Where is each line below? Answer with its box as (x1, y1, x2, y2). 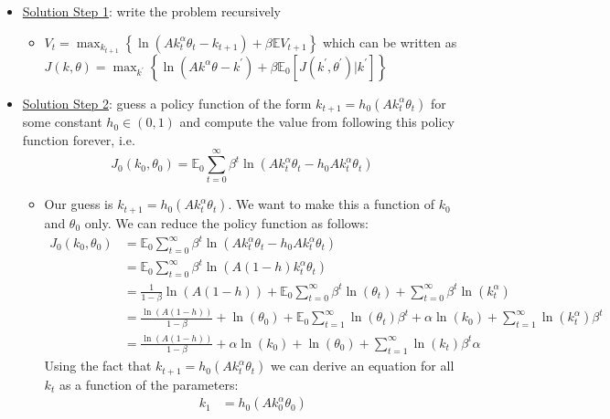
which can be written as (322, 32, 457, 51)
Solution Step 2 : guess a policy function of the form (22, 93, 312, 112)
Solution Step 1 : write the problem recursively (22, 2, 281, 20)
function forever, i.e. (22, 130, 135, 149)
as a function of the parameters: (59, 374, 239, 393)
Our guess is (44, 194, 113, 214)
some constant (22, 112, 102, 131)
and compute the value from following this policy (179, 112, 455, 131)
